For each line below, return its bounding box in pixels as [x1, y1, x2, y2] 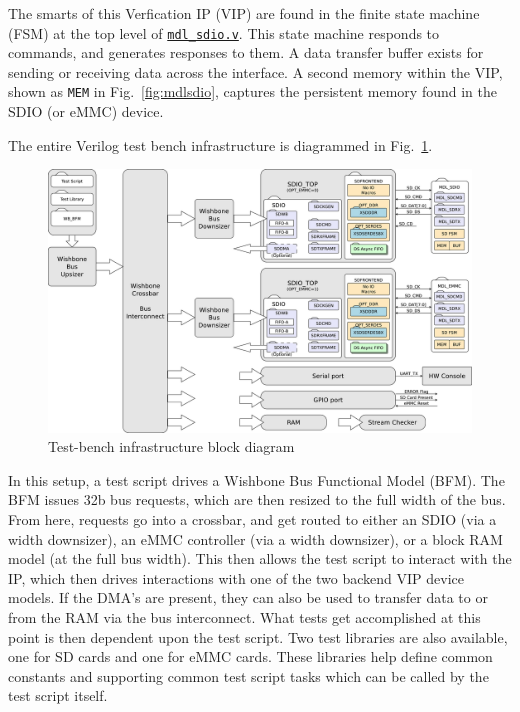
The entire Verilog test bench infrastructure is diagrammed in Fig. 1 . [8, 134, 433, 155]
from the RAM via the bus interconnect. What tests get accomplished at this [8, 606, 481, 627]
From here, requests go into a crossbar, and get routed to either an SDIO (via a [8, 509, 497, 529]
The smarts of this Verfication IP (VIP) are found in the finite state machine [8, 3, 480, 23]
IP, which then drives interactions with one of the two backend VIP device [8, 567, 464, 588]
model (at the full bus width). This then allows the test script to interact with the [8, 548, 512, 569]
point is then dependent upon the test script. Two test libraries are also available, [8, 626, 508, 647]
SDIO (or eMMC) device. [8, 101, 164, 122]
